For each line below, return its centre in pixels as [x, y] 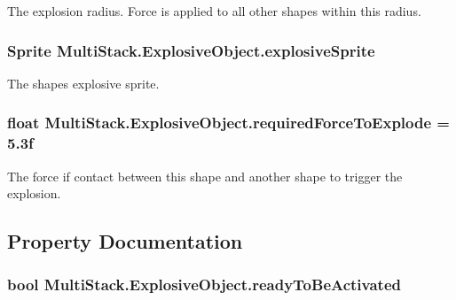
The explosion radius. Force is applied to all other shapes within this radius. [214, 11]
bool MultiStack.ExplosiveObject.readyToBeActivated [204, 285]
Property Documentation [125, 241]
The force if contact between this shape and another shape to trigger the [205, 176]
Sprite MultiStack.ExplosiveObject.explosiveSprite [191, 50]
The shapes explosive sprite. [83, 83]
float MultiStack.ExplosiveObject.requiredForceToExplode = [228, 123]
